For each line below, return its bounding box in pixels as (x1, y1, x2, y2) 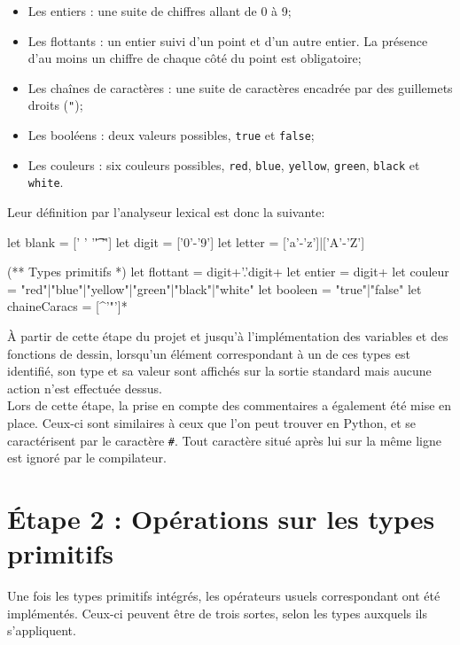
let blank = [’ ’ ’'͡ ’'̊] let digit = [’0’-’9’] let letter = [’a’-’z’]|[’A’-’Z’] (7, 232, 365, 251)
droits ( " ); (27, 96, 83, 114)
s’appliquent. (7, 621, 76, 640)
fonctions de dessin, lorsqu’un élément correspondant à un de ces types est (7, 344, 410, 362)
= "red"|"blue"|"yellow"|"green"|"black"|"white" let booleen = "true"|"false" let (7, 279, 422, 298)
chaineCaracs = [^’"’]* (7, 297, 128, 315)
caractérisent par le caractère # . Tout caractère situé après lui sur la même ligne (7, 431, 441, 449)
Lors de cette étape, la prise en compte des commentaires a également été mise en (7, 396, 452, 415)
